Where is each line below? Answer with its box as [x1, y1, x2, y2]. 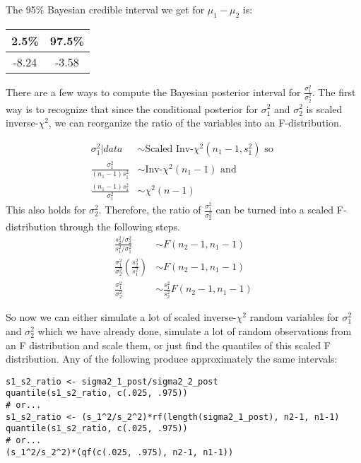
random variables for [249, 310, 339, 324]
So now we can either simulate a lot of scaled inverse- [6, 310, 237, 324]
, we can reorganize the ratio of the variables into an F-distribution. [48, 115, 342, 130]
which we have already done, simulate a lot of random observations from [37, 323, 352, 338]
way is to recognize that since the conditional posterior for [6, 101, 258, 116]
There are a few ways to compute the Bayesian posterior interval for [6, 84, 301, 99]
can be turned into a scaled [215, 202, 334, 217]
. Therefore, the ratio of [98, 202, 201, 217]
